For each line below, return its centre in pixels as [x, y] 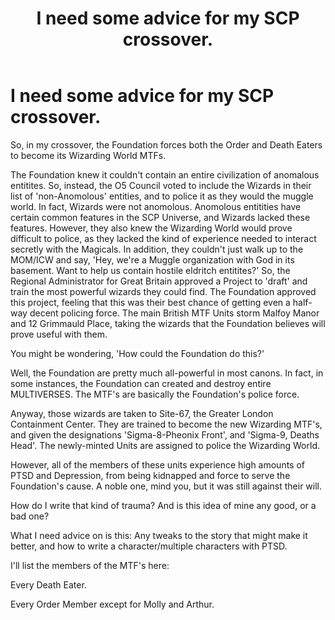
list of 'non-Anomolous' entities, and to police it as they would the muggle [162, 196]
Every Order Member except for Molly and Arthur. [112, 604]
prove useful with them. [59, 334]
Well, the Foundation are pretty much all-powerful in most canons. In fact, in [167, 373]
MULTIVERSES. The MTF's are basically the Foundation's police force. [155, 394]
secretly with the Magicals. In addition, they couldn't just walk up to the [157, 249]
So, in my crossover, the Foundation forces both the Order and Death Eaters [166, 144]
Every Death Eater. [48, 584]
